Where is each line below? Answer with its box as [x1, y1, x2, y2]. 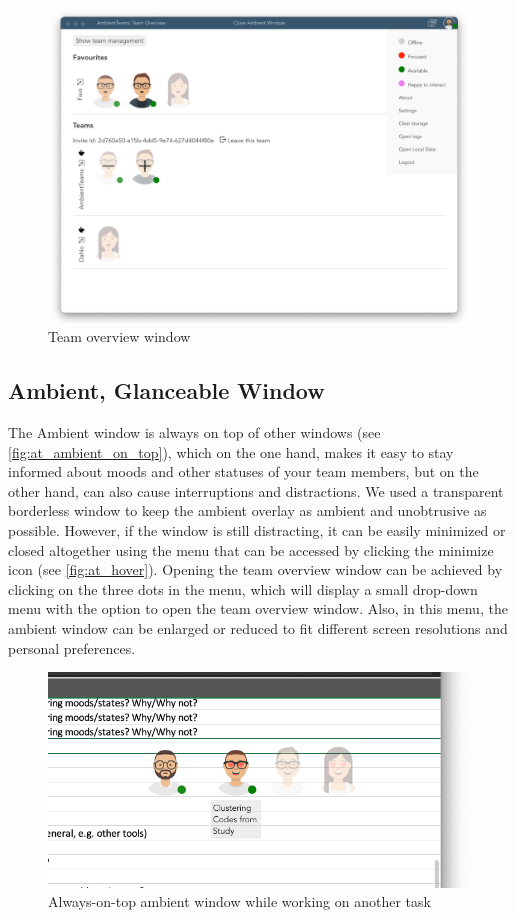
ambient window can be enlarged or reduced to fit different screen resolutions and [8, 618, 508, 639]
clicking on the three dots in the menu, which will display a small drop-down [8, 578, 478, 599]
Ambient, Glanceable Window [8, 375, 325, 406]
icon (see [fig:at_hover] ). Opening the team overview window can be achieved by [8, 559, 503, 580]
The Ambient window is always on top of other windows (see [8, 422, 381, 443]
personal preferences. [8, 637, 136, 658]
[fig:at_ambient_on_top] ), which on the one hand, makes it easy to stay [8, 441, 454, 462]
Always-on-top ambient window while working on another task [48, 891, 431, 912]
